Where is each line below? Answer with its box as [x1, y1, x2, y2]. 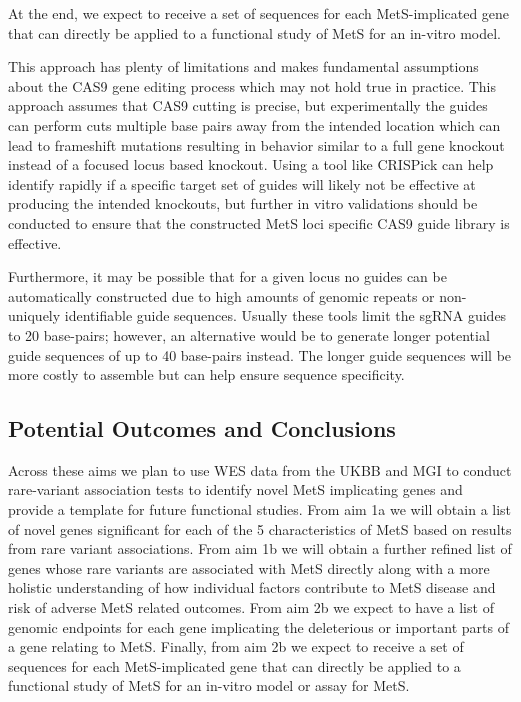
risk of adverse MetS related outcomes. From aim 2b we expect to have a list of [8, 597, 494, 618]
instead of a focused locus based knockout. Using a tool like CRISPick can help [8, 154, 494, 175]
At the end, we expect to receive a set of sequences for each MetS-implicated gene [8, 3, 510, 23]
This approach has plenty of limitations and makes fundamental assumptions [8, 56, 479, 77]
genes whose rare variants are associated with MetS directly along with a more [8, 557, 490, 578]
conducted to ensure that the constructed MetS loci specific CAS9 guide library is [8, 212, 510, 233]
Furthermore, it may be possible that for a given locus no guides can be [8, 266, 447, 287]
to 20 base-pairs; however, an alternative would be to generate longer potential [8, 324, 490, 345]
